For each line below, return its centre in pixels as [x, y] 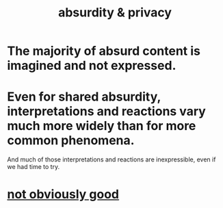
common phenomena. [71, 141]
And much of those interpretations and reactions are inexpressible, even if [112, 159]
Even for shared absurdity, [84, 97]
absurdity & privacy [115, 13]
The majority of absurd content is [104, 51]
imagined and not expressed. [92, 66]
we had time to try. [34, 167]
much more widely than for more [102, 126]
